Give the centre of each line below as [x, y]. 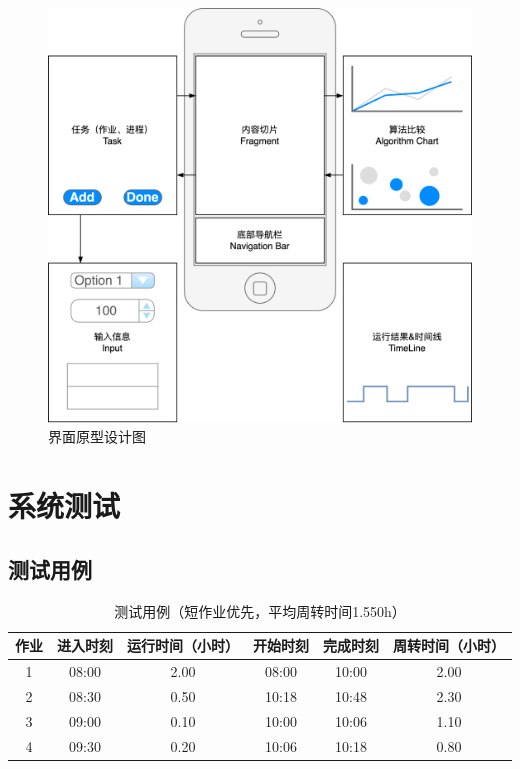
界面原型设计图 [97, 436]
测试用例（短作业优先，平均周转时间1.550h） [260, 610]
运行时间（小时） [183, 645]
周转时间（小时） [449, 645]
